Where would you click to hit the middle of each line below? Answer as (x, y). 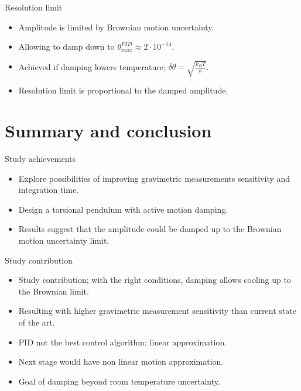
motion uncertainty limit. (64, 241)
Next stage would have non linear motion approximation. (121, 361)
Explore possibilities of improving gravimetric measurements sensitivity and (154, 178)
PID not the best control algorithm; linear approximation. (123, 342)
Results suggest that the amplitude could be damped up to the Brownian (150, 229)
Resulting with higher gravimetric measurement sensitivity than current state (157, 311)
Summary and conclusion (108, 131)
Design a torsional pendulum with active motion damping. (123, 209)
